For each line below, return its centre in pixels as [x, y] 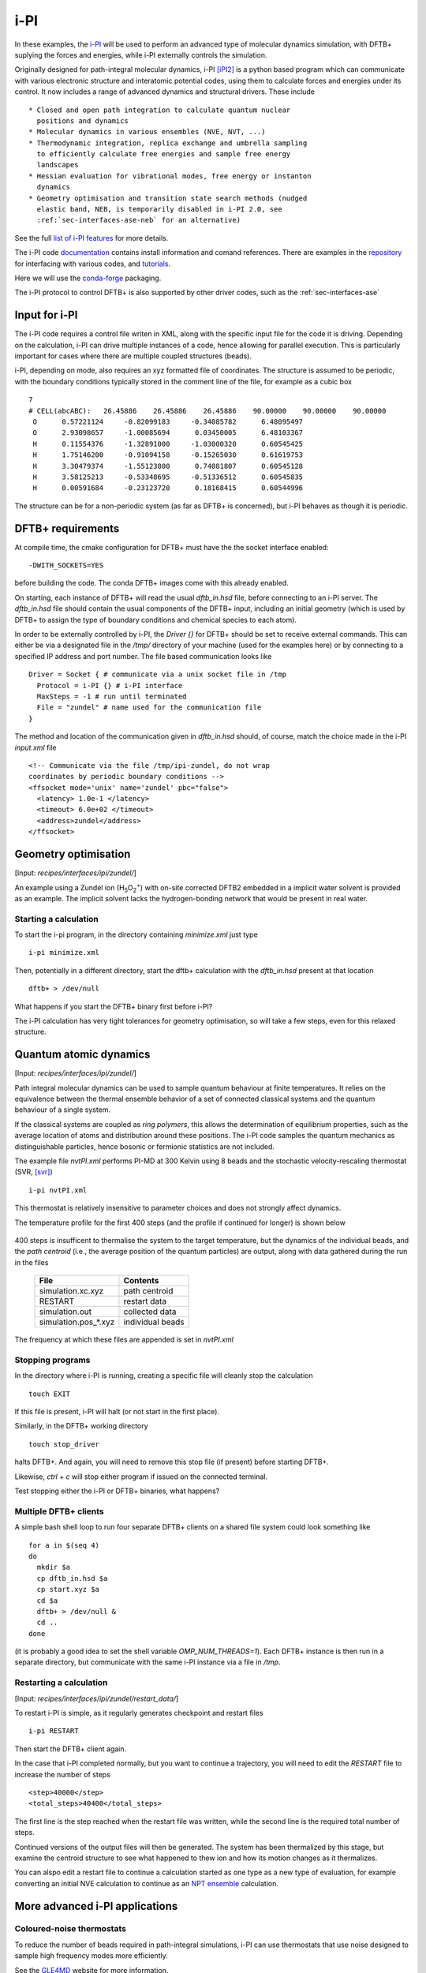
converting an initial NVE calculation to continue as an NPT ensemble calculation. [147, 1883]
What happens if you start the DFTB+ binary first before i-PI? [114, 1006]
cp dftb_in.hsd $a [72, 1578]
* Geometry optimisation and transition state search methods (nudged [168, 198]
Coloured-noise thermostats [70, 1929]
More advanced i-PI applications [96, 1906]
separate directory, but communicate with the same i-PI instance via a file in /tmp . [148, 1662]
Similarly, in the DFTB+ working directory [82, 1426]
